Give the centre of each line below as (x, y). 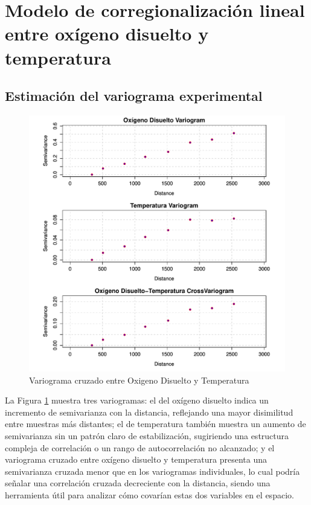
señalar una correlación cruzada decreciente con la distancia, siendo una (138, 483)
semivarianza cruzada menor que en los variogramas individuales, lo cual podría (152, 471)
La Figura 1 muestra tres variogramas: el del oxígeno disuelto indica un (137, 400)
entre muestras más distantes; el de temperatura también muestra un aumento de (155, 424)
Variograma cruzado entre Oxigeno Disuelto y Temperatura (139, 380)
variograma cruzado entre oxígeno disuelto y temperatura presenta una (136, 459)
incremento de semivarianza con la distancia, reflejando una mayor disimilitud (149, 412)
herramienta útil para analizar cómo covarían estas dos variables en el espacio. (149, 494)
